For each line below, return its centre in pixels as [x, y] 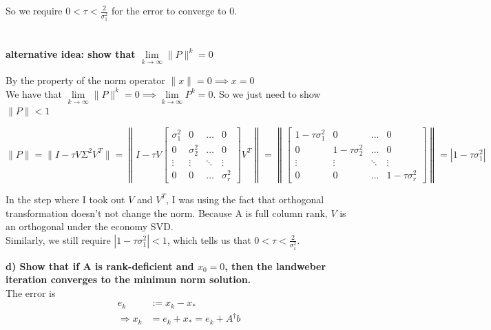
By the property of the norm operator [85, 80]
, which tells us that [209, 239]
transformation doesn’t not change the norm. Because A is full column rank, [167, 213]
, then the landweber [275, 266]
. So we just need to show [267, 93]
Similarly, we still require [58, 239]
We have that [34, 93]
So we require [34, 10]
